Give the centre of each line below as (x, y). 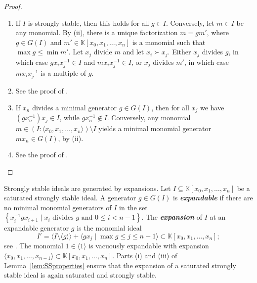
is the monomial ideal (109, 228)
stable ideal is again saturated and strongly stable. (80, 275)
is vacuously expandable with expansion (149, 246)
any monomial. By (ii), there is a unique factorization (97, 32)
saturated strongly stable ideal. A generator (70, 198)
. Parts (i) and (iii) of (145, 255)
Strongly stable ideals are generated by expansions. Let (87, 188)
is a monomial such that (169, 42)
